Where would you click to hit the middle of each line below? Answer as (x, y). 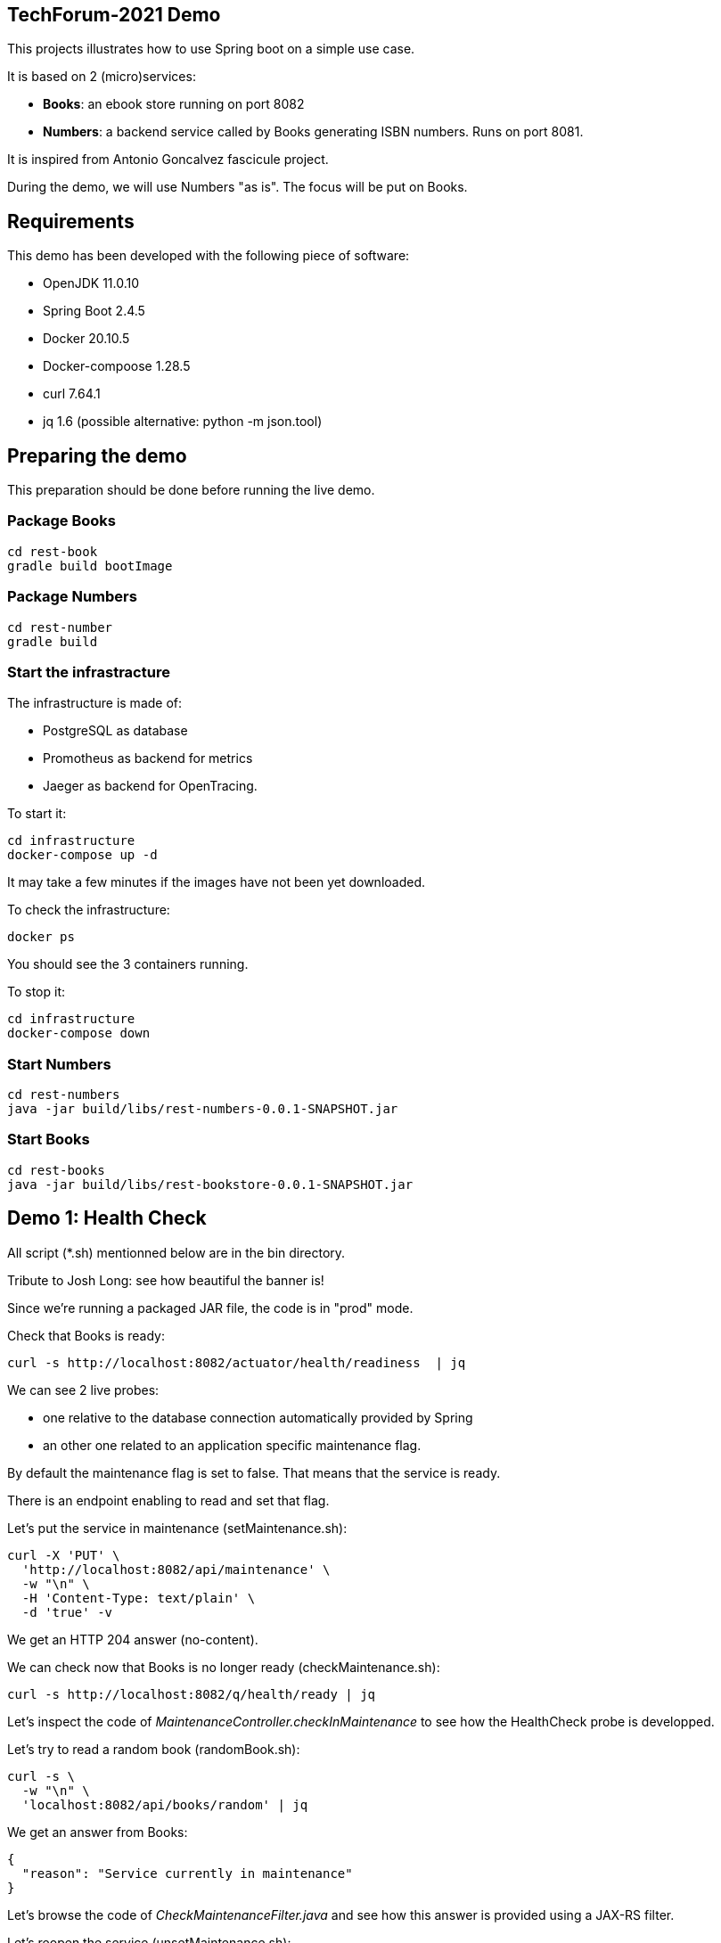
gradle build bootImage (90, 566)
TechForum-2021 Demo (114, 15)
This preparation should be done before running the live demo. (191, 490)
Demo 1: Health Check (107, 1218)
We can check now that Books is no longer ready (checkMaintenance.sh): (224, 1667)
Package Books (62, 521)
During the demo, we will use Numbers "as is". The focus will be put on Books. (238, 187)
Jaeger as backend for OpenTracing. (150, 786)
